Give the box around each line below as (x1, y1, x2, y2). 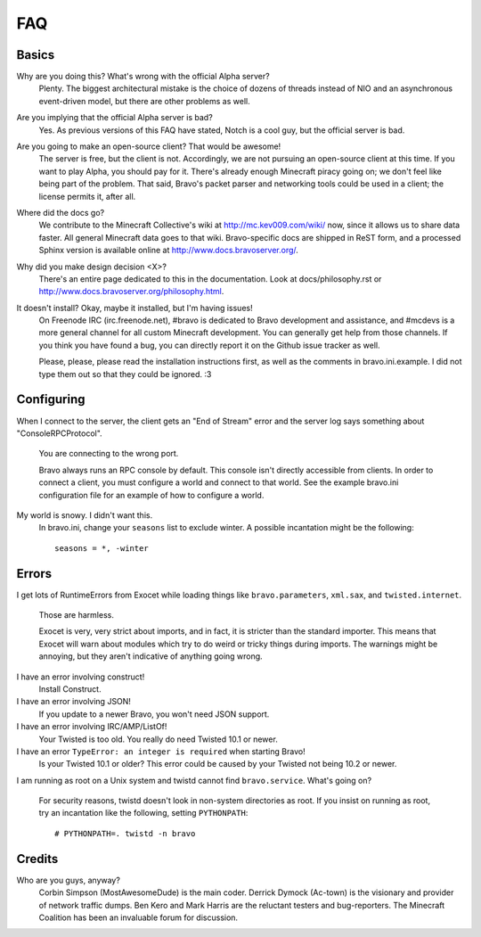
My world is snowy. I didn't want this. (16, 509, 153, 521)
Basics (16, 47, 55, 62)
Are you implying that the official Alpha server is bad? (16, 112, 213, 123)
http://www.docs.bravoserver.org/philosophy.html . (38, 286, 224, 297)
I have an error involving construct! (16, 671, 145, 682)
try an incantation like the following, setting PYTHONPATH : (38, 808, 249, 818)
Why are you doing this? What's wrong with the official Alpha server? (16, 71, 271, 82)
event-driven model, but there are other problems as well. (38, 95, 250, 106)
